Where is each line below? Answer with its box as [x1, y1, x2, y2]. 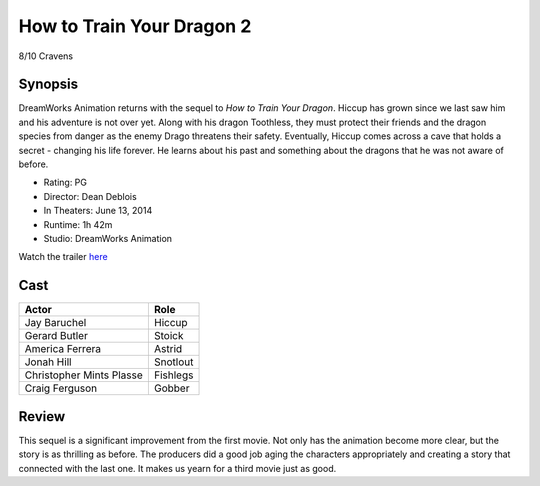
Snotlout [153, 355, 194, 369]
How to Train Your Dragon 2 [18, 15, 252, 37]
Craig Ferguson [24, 381, 98, 395]
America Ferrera [24, 342, 102, 356]
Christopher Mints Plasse [24, 368, 144, 382]
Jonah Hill [24, 355, 72, 369]
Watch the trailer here [18, 251, 109, 263]
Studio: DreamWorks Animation [43, 232, 173, 244]
